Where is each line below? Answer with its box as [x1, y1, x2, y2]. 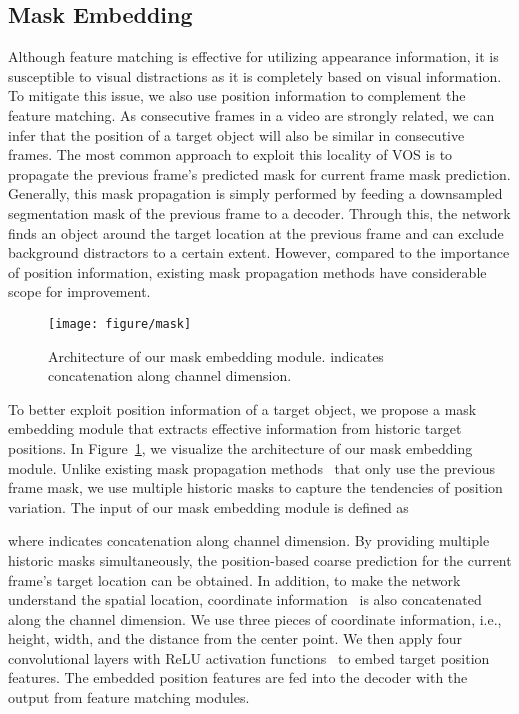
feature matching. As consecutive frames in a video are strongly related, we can [8, 104, 495, 125]
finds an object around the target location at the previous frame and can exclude [8, 222, 504, 243]
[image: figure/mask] [48, 316, 192, 331]
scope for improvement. [8, 281, 151, 302]
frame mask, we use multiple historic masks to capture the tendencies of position [8, 477, 503, 498]
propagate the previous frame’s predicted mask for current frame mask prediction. [8, 163, 511, 184]
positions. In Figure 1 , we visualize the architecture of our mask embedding [8, 437, 473, 458]
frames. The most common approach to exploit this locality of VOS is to [8, 144, 453, 165]
